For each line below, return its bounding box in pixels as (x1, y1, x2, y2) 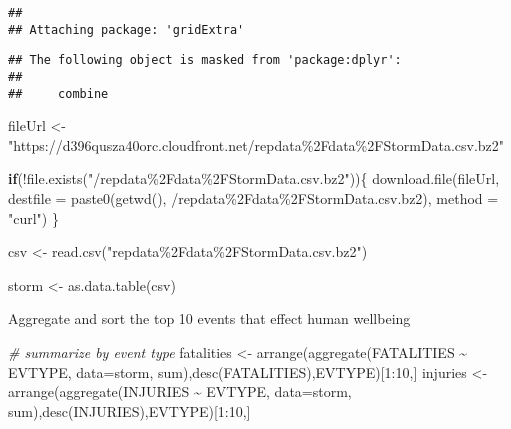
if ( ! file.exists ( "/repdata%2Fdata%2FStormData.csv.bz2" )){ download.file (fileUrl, (8, 168, 500, 189)
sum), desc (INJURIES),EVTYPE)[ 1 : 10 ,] (8, 400, 251, 421)
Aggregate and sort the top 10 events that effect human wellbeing (8, 308, 411, 329)
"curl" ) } (8, 207, 59, 228)
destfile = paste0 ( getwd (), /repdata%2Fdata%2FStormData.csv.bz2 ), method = (8, 188, 499, 209)
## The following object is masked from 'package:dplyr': (8, 53, 402, 68)
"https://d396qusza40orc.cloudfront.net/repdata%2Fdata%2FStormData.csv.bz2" (8, 134, 505, 155)
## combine (8, 86, 109, 101)
